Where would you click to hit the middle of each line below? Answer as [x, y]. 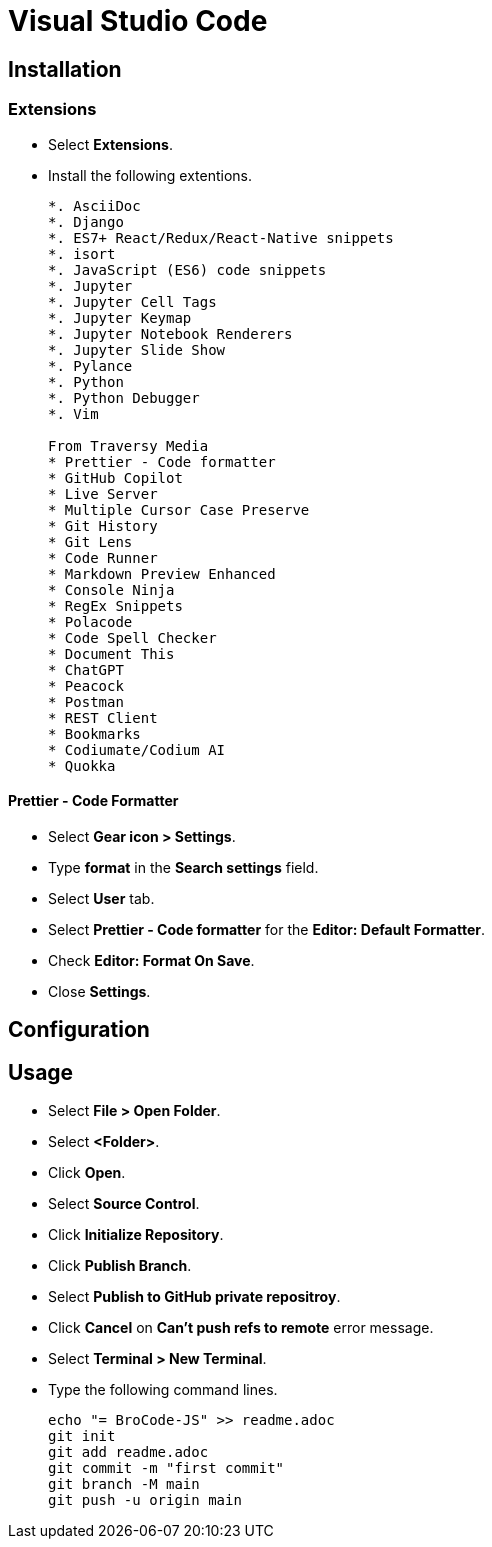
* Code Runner [103, 557]
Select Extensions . [110, 144]
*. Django [86, 221]
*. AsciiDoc [94, 205]
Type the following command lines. [163, 1390]
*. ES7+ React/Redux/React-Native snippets [221, 237]
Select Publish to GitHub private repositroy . [194, 1297]
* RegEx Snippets [115, 605]
